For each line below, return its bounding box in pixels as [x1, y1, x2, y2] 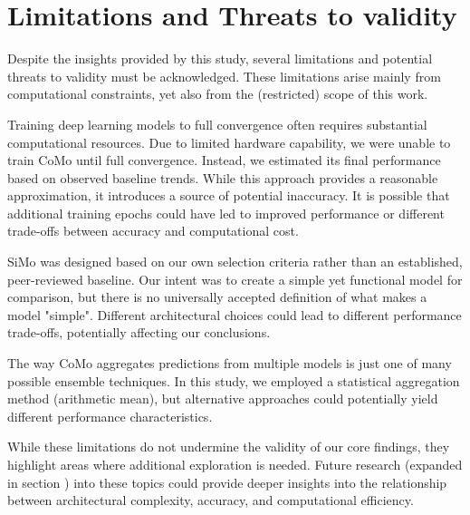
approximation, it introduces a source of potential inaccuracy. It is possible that [7, 186, 450, 205]
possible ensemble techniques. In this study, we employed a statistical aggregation [7, 371, 460, 390]
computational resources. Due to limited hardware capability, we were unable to [7, 132, 451, 151]
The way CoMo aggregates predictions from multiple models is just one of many [7, 354, 452, 373]
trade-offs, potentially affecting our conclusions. [7, 323, 271, 342]
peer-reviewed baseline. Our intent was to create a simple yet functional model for [7, 269, 463, 288]
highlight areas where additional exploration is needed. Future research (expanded [7, 455, 463, 473]
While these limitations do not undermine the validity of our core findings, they [7, 437, 450, 456]
